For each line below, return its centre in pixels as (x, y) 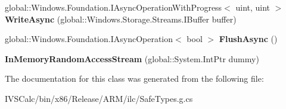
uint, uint (253, 7)
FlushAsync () (248, 39)
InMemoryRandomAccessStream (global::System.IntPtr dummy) (132, 58)
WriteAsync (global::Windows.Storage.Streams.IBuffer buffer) (121, 19)
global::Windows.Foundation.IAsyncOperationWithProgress (114, 7)
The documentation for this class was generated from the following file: (134, 78)
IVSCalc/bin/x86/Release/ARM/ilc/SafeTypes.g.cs (99, 98)
